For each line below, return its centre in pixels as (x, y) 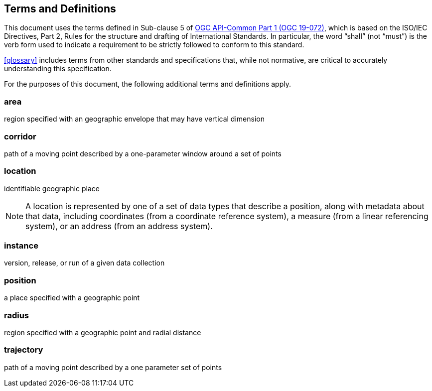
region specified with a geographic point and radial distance (103, 332)
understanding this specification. (58, 69)
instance (21, 246)
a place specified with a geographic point (72, 298)
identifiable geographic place (52, 188)
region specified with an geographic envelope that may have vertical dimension (134, 119)
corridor (20, 136)
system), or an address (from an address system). (119, 226)
